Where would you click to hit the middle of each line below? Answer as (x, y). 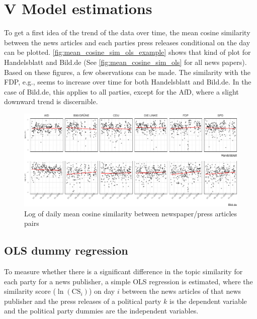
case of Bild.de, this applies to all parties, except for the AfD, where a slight (121, 91)
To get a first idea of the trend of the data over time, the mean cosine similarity (127, 32)
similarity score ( (30, 291)
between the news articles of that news (182, 291)
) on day (102, 291)
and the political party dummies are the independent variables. (101, 311)
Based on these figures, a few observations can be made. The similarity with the (127, 72)
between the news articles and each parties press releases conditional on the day (127, 42)
